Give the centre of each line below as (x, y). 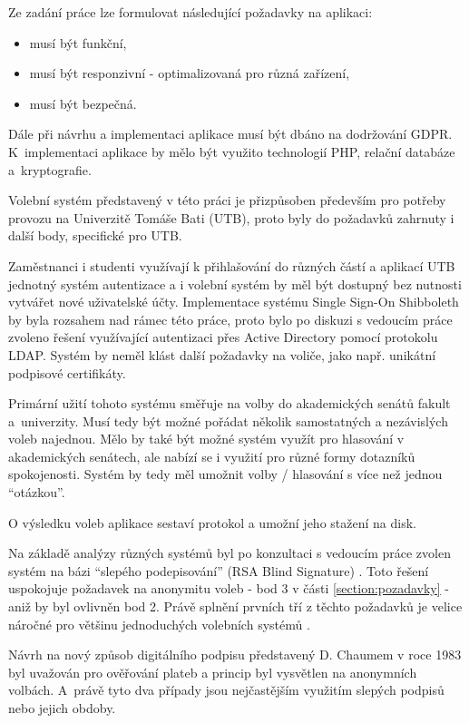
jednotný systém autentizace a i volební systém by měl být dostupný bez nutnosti (235, 283)
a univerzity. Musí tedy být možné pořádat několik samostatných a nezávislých (228, 420)
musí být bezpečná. (83, 103)
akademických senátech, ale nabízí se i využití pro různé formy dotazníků (212, 456)
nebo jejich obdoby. (62, 708)
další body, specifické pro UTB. (95, 235)
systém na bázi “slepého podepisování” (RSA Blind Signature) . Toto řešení (219, 570)
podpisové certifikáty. (67, 372)
